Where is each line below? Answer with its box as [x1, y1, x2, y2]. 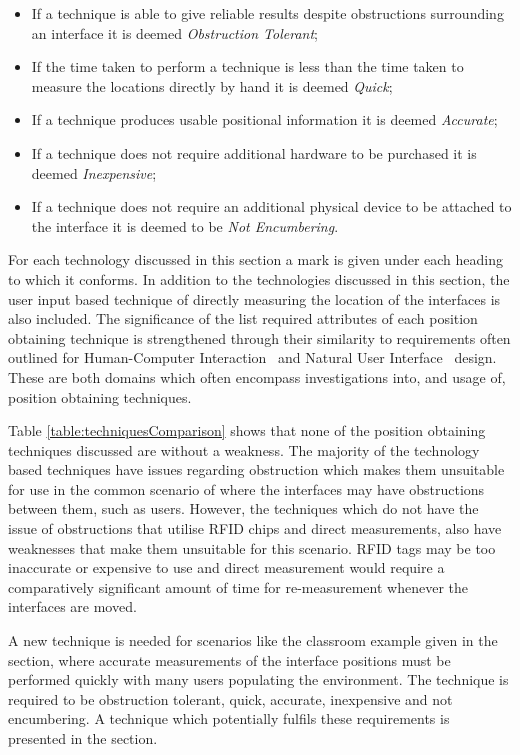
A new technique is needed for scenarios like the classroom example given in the [8, 630, 498, 651]
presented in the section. [8, 728, 158, 748]
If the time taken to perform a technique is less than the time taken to [31, 56, 464, 77]
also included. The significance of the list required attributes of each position [8, 308, 478, 329]
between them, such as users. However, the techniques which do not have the [8, 498, 479, 519]
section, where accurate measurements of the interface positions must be [8, 649, 451, 670]
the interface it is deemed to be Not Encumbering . [31, 215, 339, 236]
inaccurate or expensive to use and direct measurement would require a [8, 557, 445, 578]
